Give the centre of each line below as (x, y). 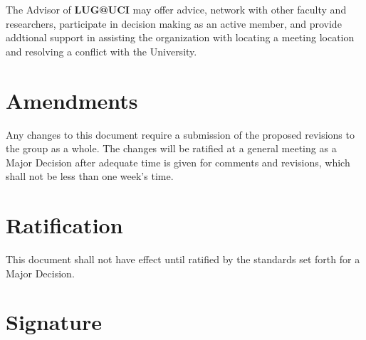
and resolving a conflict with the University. (101, 51)
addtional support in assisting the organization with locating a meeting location (180, 37)
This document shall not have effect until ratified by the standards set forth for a (183, 259)
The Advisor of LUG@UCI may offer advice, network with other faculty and (176, 9)
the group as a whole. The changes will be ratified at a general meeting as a (171, 148)
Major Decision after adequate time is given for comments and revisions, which (178, 162)
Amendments (72, 100)
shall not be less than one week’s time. (90, 176)
